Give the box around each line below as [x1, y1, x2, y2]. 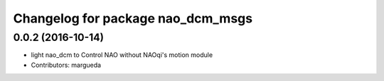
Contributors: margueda [31, 61, 102, 69]
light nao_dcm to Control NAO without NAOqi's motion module [31, 51, 213, 59]
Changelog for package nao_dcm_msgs [13, 11, 252, 26]
